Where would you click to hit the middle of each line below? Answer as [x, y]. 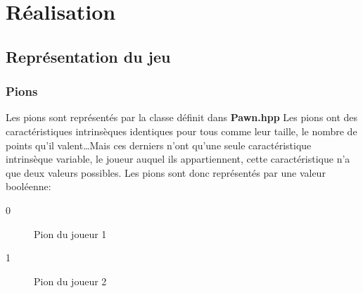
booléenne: [28, 186]
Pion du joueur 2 [70, 281]
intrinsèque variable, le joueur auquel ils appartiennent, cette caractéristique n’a [178, 159]
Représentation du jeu [88, 56]
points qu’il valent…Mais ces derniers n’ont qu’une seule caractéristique [159, 145]
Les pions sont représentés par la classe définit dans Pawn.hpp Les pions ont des [182, 117]
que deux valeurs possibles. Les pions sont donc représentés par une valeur [166, 172]
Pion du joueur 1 [70, 233]
